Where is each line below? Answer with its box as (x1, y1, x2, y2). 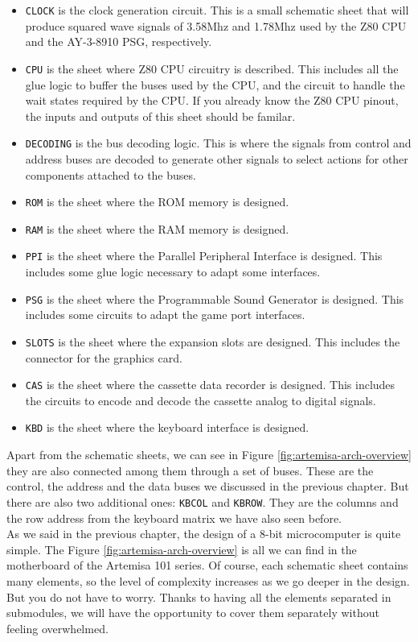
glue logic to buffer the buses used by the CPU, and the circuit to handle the (25, 76, 405, 93)
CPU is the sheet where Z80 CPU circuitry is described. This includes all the (25, 60, 399, 77)
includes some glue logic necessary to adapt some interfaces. (25, 263, 321, 280)
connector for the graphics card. (25, 349, 182, 366)
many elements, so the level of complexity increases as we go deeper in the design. (6, 572, 410, 589)
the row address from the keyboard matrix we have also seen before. (6, 509, 342, 526)
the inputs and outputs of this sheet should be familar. (25, 107, 296, 124)
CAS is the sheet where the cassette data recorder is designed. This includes (25, 376, 395, 393)
